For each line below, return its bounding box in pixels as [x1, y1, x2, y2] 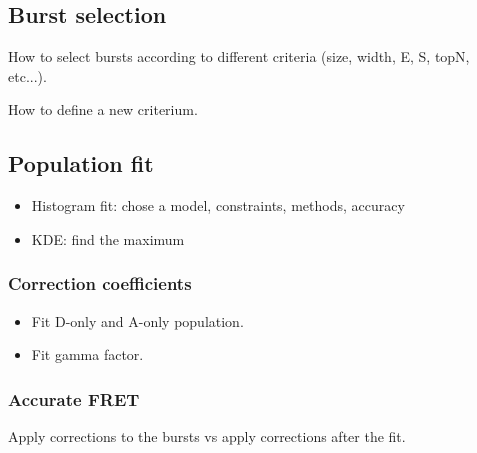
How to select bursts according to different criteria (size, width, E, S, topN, [8, 46, 470, 67]
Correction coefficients [8, 271, 192, 296]
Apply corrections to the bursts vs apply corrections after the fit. [8, 426, 406, 446]
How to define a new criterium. [8, 99, 198, 120]
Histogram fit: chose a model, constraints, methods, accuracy [31, 195, 405, 216]
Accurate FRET [8, 386, 140, 411]
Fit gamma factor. [31, 344, 144, 365]
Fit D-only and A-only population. [31, 310, 244, 331]
